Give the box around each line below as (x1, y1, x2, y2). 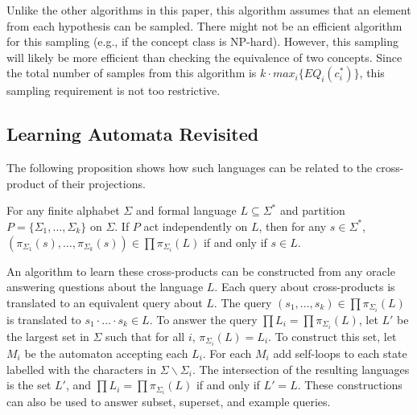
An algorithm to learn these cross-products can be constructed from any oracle (6, 262, 395, 279)
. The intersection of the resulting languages (192, 360, 410, 377)
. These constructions (297, 376, 403, 393)
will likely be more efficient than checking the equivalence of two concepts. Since (6, 48, 403, 65)
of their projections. (48, 175, 146, 191)
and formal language (135, 202, 237, 219)
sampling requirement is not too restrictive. (6, 82, 221, 99)
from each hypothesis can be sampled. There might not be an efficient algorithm (6, 17, 403, 34)
